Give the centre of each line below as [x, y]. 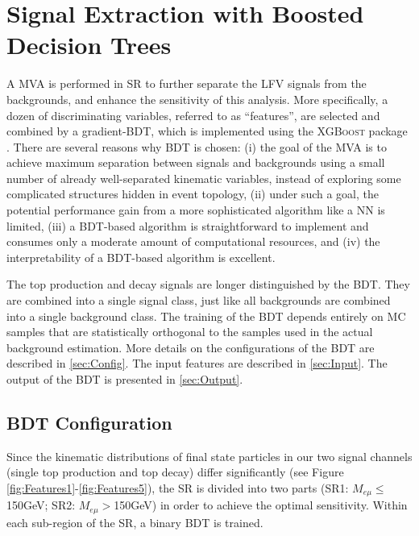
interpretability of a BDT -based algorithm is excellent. [141, 257]
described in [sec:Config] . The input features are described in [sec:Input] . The [197, 363]
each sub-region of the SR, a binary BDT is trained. [135, 522]
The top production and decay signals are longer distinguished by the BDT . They [208, 284]
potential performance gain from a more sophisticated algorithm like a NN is [196, 210]
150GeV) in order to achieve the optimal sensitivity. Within [261, 505]
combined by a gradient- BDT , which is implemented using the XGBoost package [207, 131]
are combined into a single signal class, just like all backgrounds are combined [199, 300]
